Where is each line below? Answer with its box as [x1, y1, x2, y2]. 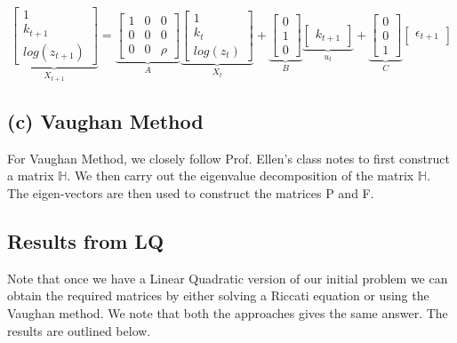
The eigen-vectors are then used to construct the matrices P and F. [7, 184, 374, 203]
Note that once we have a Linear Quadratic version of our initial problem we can [7, 268, 448, 287]
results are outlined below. [7, 321, 151, 339]
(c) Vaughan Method [7, 108, 204, 135]
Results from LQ [7, 227, 164, 255]
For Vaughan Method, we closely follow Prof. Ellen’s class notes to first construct [7, 148, 450, 167]
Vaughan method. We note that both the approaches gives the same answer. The [7, 304, 448, 323]
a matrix [7, 166, 54, 185]
